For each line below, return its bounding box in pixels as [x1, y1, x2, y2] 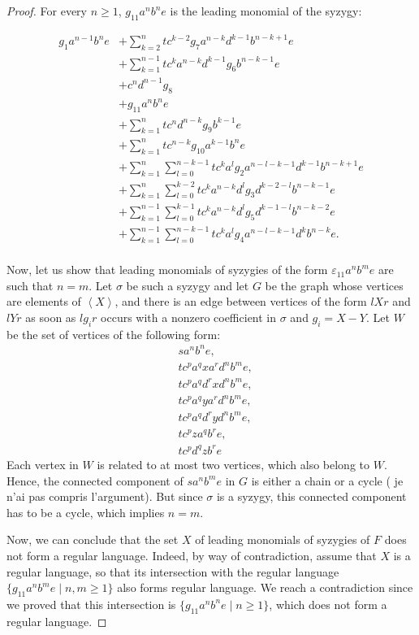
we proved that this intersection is [6, 595, 176, 612]
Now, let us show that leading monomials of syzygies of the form [6, 261, 328, 278]
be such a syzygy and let [126, 276, 249, 294]
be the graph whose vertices [265, 276, 404, 294]
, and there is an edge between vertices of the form [114, 293, 367, 310]
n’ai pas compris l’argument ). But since [6, 488, 203, 505]
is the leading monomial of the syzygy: [170, 2, 362, 19]
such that [6, 276, 54, 294]
